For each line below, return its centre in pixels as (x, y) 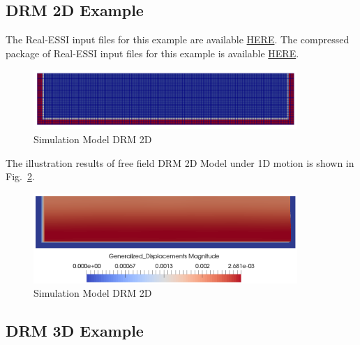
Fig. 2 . (20, 176)
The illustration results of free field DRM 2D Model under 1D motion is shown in (180, 162)
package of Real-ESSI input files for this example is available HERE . (152, 53)
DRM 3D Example (75, 331)
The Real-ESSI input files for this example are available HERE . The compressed (178, 39)
